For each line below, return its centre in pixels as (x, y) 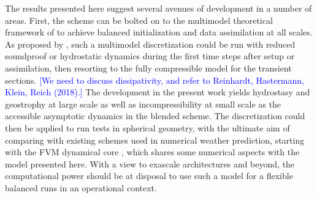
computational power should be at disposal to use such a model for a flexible (149, 176)
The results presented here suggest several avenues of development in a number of (158, 8)
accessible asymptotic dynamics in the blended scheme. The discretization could (155, 116)
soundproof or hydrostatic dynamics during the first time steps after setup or (150, 56)
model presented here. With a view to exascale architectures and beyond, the (150, 163)
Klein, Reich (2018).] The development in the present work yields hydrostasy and (158, 92)
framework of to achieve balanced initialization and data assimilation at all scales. (159, 32)
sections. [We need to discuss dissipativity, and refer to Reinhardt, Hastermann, (155, 80)
